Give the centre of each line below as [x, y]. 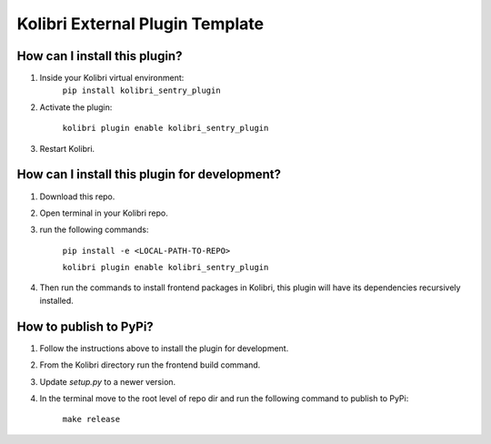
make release [91, 419]
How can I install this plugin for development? [149, 174]
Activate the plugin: [76, 107]
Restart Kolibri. [67, 148]
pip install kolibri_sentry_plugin [142, 91]
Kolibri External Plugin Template [140, 24]
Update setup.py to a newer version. [108, 381]
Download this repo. [77, 197]
